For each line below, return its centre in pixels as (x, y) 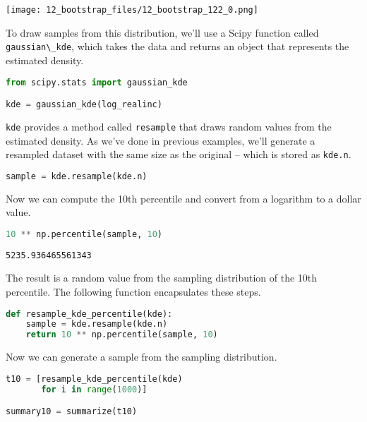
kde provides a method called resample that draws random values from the (169, 126)
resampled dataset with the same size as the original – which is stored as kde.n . (179, 154)
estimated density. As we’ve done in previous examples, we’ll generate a (161, 140)
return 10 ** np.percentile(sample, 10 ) (122, 335)
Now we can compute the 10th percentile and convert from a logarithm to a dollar (183, 198)
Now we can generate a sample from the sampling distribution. (142, 357)
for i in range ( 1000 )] (94, 389)
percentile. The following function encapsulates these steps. (133, 291)
